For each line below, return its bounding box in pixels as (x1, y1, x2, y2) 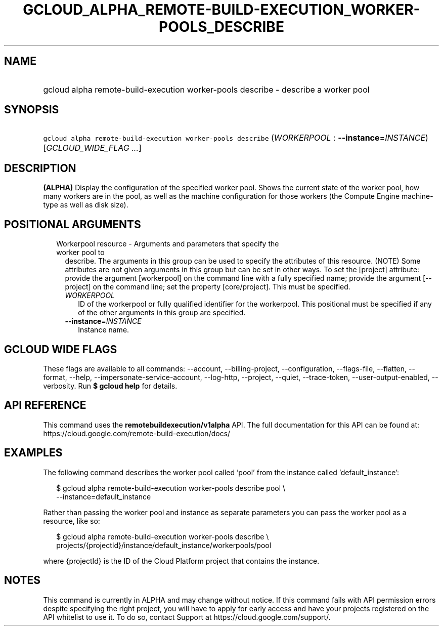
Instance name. (78, 325, 129, 334)
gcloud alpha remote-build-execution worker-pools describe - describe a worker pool (43, 84, 370, 95)
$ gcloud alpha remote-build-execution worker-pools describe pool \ (56, 483, 286, 492)
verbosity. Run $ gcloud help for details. (43, 381, 178, 390)
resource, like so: (43, 516, 100, 525)
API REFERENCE (4, 399, 86, 412)
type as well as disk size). (43, 200, 128, 209)
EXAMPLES (4, 446, 63, 459)
